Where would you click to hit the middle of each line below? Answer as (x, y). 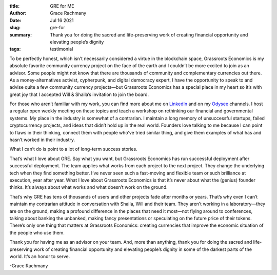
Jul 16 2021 (62, 20)
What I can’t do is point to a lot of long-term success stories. (74, 149)
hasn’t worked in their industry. (42, 140)
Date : (15, 20)
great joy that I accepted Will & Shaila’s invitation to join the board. (79, 94)
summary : (21, 35)
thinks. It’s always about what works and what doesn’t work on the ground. (88, 187)
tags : (15, 49)
